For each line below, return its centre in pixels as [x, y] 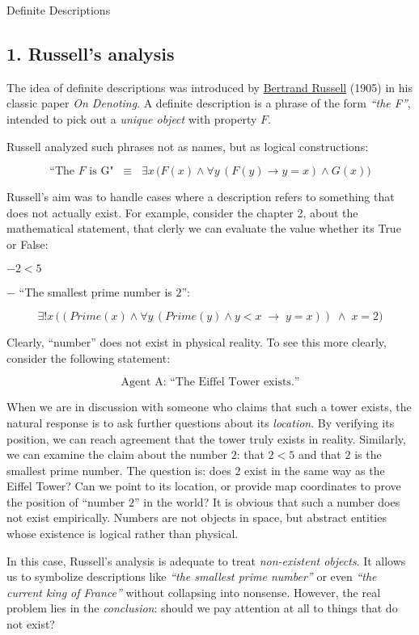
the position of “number [66, 501]
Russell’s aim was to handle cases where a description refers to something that [201, 197]
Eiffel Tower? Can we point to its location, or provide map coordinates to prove [204, 486]
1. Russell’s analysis [91, 53]
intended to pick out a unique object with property [132, 118]
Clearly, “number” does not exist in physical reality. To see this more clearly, [197, 342]
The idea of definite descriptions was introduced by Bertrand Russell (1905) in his [209, 87]
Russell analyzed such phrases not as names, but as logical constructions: [188, 146]
